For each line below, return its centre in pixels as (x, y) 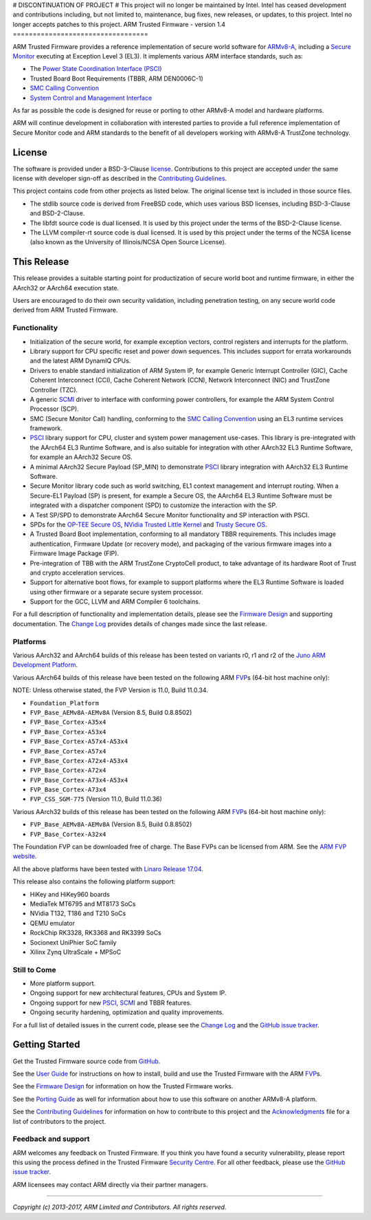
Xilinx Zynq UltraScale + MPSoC (76, 952)
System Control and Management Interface (91, 98)
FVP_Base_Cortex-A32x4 (68, 834)
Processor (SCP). (54, 409)
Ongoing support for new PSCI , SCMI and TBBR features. (111, 1003)
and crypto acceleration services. (77, 572)
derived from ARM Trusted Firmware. (65, 310)
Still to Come (34, 970)
